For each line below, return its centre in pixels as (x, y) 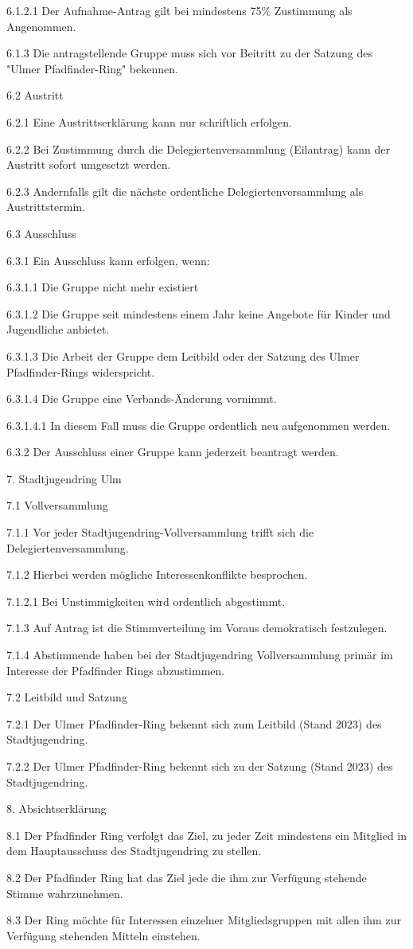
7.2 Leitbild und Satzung (67, 697)
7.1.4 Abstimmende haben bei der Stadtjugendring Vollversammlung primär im (200, 655)
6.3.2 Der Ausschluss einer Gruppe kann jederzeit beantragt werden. (173, 452)
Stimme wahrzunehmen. (65, 893)
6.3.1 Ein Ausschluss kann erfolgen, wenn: (108, 260)
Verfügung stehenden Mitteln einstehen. (103, 935)
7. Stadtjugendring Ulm (64, 478)
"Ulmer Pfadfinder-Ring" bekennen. (92, 68)
